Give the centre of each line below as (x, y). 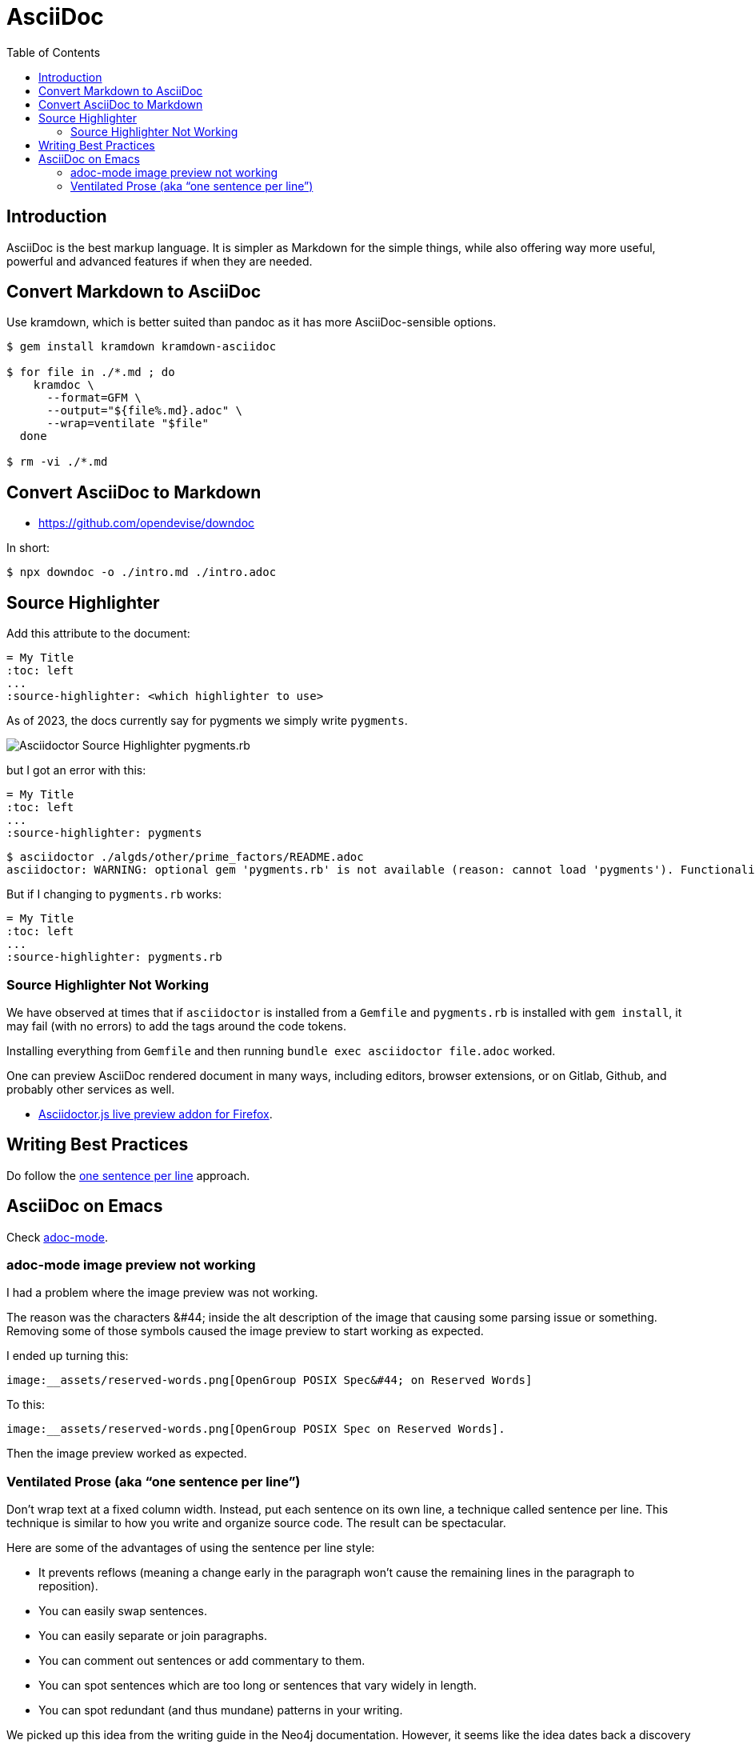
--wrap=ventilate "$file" (128, 424)
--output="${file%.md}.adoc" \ (145, 411)
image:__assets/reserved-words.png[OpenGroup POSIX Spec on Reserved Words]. (256, 1429)
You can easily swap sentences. (123, 1611)
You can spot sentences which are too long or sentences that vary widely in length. (258, 1686)
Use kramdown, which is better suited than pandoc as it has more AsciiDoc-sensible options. (252, 322)
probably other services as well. (91, 1089)
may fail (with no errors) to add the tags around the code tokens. (176, 1026)
